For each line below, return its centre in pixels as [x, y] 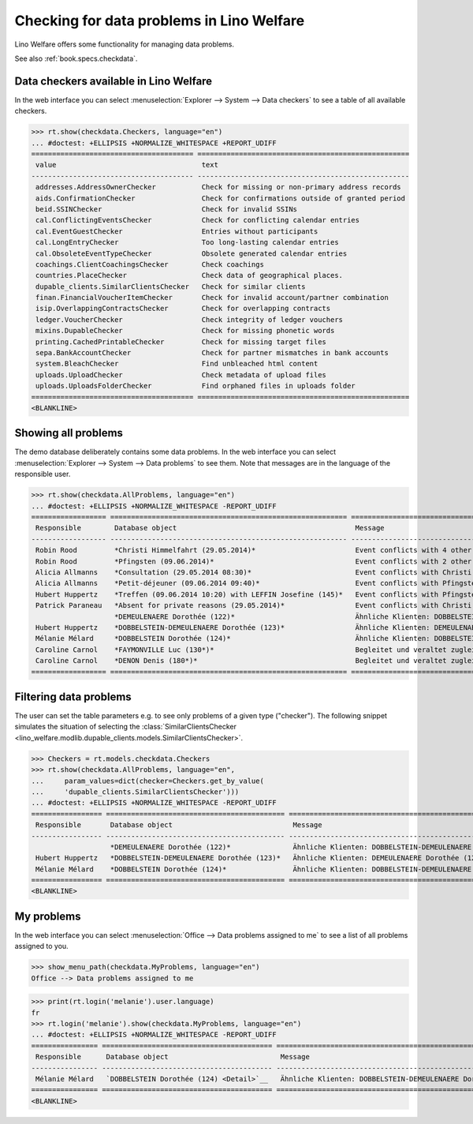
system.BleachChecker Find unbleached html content [177, 364]
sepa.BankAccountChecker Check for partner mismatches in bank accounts [212, 353]
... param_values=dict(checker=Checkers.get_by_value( [147, 781]
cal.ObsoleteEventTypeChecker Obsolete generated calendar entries [192, 253]
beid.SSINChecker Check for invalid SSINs [167, 209]
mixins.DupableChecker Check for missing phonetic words [185, 331]
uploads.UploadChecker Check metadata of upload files [181, 375]
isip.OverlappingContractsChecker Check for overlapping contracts [183, 309]
